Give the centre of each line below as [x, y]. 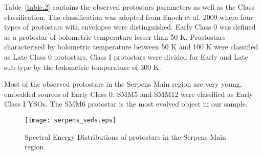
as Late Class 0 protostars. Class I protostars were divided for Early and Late [126, 56]
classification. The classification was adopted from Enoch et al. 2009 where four [129, 17]
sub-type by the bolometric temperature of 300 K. [83, 67]
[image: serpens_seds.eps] [70, 120]
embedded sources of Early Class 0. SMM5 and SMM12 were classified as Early [129, 94]
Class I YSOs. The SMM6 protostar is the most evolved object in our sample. [126, 104]
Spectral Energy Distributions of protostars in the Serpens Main [125, 136]
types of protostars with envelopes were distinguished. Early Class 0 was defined [130, 27]
